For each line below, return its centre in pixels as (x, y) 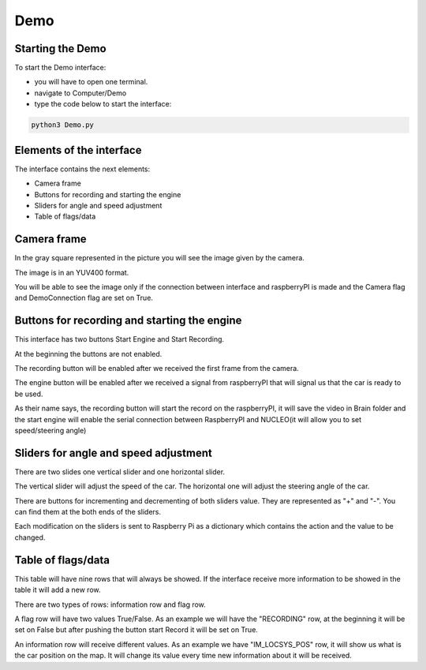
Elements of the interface (78, 150)
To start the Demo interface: (60, 68)
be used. (29, 394)
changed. (30, 537)
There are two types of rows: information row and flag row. (110, 604)
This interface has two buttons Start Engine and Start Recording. (120, 339)
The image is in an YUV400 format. (72, 272)
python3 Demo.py (63, 125)
